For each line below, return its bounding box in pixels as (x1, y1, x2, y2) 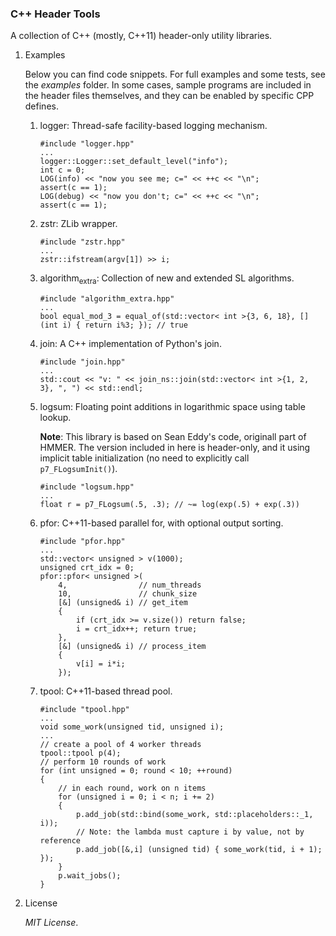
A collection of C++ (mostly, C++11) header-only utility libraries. (10, 30, 273, 42)
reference (39, 836, 82, 846)
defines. (24, 100, 59, 112)
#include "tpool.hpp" (39, 705, 130, 715)
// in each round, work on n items (58, 783, 207, 794)
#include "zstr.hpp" (39, 237, 126, 247)
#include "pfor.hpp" (39, 537, 126, 547)
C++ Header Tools (10, 7, 101, 21)
